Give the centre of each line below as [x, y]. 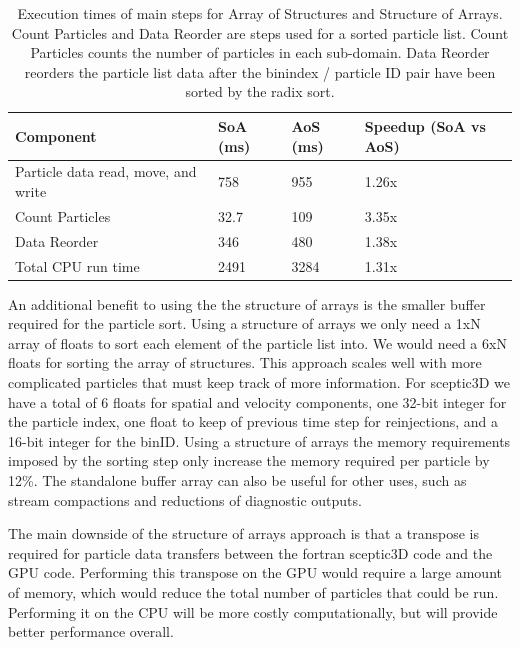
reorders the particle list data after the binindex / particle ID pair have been [260, 71]
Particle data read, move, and [106, 171]
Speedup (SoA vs [425, 125]
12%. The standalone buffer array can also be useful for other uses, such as [237, 479]
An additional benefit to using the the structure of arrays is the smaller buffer [247, 303]
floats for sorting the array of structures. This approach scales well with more [245, 362]
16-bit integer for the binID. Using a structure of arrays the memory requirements [259, 440]
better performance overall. [91, 631]
